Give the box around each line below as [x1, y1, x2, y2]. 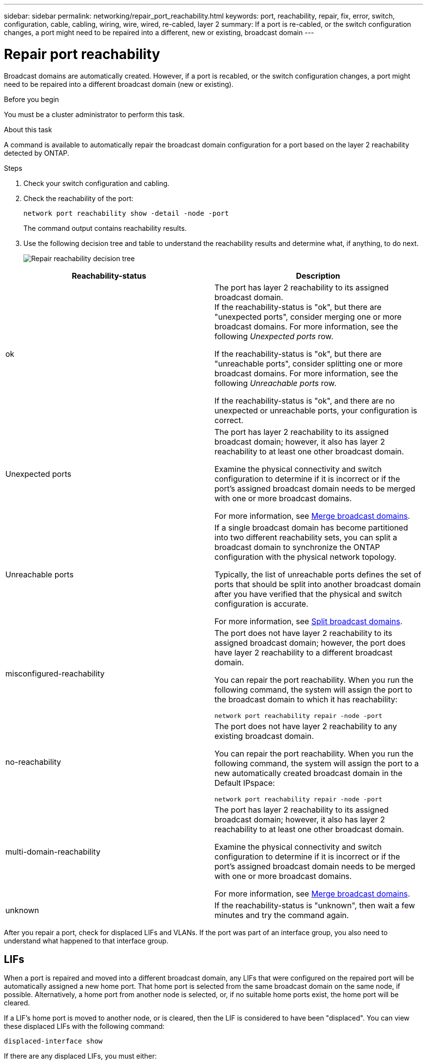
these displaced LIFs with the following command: [4, 1022, 165, 1031]
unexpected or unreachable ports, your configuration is [214, 405, 417, 415]
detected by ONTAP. [4, 148, 69, 157]
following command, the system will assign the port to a [214, 758, 419, 768]
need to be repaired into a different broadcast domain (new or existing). [4, 80, 233, 88]
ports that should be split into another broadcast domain [214, 579, 421, 589]
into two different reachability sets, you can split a [214, 532, 397, 542]
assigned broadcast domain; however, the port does [214, 637, 406, 648]
